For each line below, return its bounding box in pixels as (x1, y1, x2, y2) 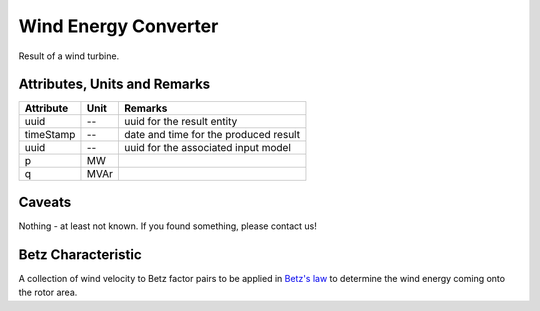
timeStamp (24, 128, 76, 142)
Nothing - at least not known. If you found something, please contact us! (18, 220, 317, 232)
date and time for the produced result (123, 128, 300, 142)
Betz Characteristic (18, 246, 142, 263)
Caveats (18, 193, 72, 210)
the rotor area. (18, 286, 78, 299)
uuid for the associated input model (123, 141, 292, 155)
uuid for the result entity (123, 115, 238, 129)
